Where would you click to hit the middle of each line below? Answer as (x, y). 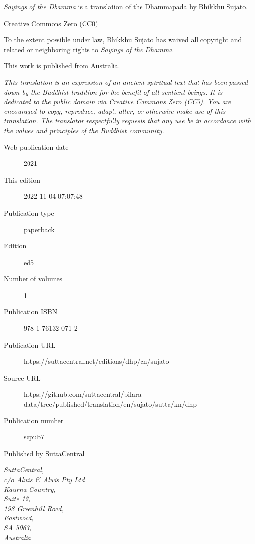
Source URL (22, 377)
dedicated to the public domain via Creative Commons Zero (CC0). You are (118, 101)
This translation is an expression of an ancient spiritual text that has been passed (126, 82)
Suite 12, (17, 499)
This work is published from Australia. (62, 66)
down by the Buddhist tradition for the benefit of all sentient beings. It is (113, 92)
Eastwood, (19, 518)
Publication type (29, 212)
